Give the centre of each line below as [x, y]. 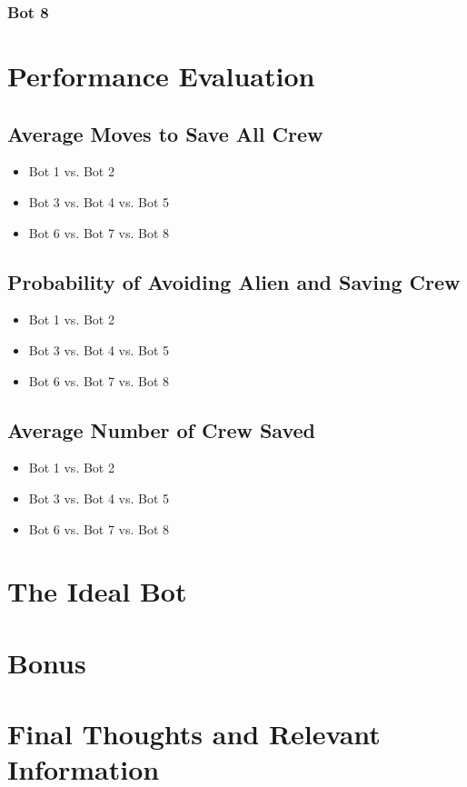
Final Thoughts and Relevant [194, 734]
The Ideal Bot [97, 591]
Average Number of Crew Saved [162, 429]
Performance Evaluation [161, 76]
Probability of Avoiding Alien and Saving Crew [234, 281]
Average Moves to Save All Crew [165, 133]
